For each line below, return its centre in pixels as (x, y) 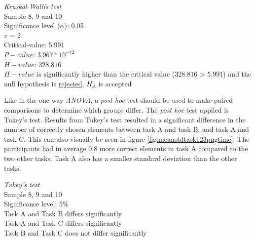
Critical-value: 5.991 (34, 45)
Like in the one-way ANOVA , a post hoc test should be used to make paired (119, 100)
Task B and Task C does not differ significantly (75, 233)
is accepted (115, 83)
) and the (237, 74)
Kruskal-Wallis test (33, 6)
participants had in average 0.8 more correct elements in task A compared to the (126, 148)
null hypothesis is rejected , (44, 83)
